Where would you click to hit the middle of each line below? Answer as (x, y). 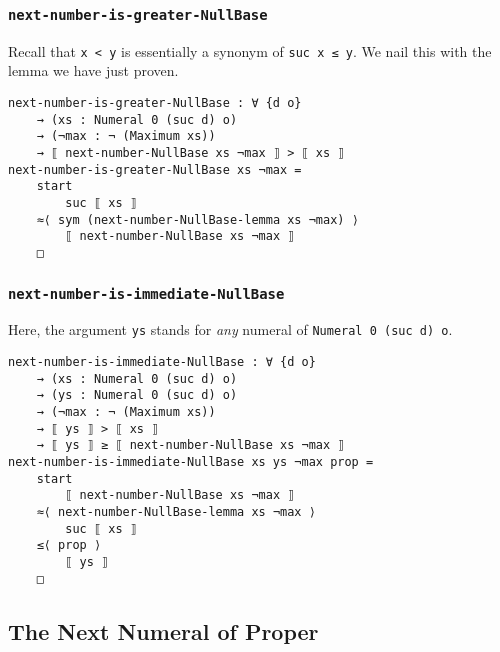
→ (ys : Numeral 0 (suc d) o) (137, 395)
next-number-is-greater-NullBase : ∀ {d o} (155, 103)
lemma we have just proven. (93, 70)
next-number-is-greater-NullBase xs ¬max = (155, 169)
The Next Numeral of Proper (163, 630)
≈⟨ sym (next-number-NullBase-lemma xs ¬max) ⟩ (197, 219)
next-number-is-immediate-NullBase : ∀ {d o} (162, 362)
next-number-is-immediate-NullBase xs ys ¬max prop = (191, 461)
